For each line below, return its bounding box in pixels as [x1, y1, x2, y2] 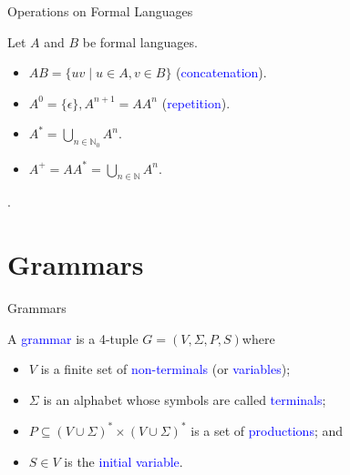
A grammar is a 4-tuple [7, 328, 139, 348]
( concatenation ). [176, 63, 267, 82]
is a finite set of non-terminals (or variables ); [40, 359, 291, 379]
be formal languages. [82, 32, 198, 51]
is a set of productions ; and [190, 420, 344, 440]
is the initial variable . [64, 451, 183, 470]
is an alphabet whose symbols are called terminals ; [43, 389, 326, 409]
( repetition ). [161, 93, 231, 112]
